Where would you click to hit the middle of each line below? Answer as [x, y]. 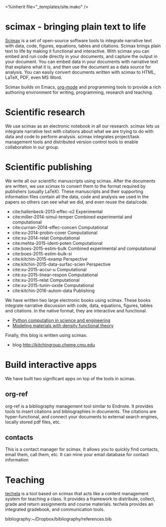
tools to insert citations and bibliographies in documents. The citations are [81, 411]
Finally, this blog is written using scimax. [46, 335]
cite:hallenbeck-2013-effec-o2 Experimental [57, 211]
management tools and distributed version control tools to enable [72, 142]
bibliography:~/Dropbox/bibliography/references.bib [58, 519]
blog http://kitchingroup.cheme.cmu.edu [54, 345]
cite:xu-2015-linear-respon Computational [55, 275]
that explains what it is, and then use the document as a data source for [78, 67]
